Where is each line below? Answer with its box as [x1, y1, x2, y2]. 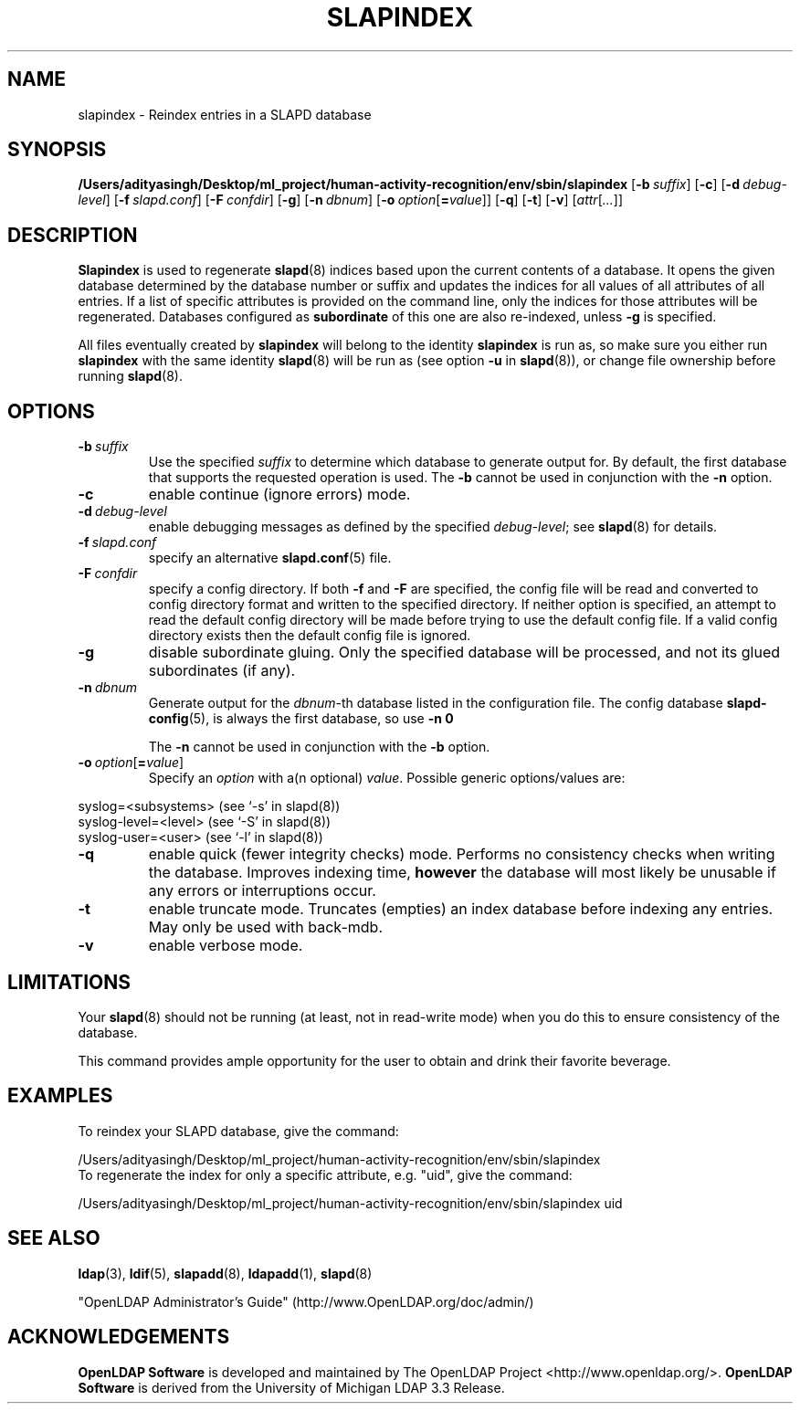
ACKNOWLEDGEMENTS [7, 1325, 230, 1349]
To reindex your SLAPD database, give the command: [78, 1122, 399, 1139]
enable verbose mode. [148, 936, 303, 955]
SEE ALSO [7, 1227, 100, 1250]
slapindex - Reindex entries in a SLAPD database [78, 106, 372, 122]
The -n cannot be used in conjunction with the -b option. [148, 739, 490, 755]
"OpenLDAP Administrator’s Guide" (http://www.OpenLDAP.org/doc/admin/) [78, 1293, 534, 1310]
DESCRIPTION [7, 223, 138, 247]
